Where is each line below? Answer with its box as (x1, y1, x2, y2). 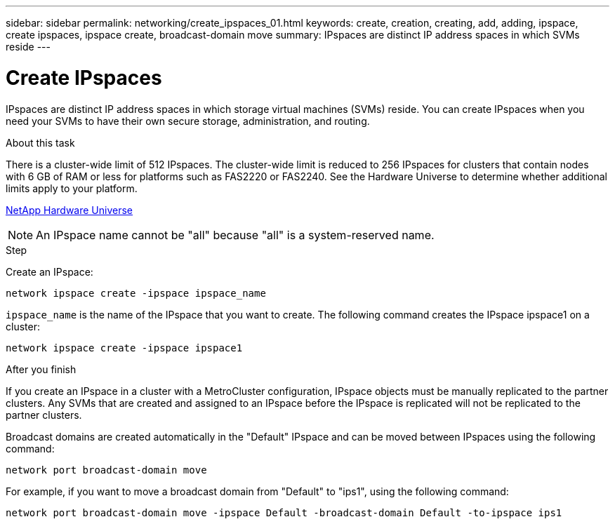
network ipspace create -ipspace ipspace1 (6, 342, 243, 354)
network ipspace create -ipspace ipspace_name (6, 287, 266, 299)
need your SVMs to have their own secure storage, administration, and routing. (6, 114, 370, 127)
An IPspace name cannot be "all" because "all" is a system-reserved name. (36, 227, 435, 242)
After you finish (6, 363, 77, 375)
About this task (6, 136, 75, 149)
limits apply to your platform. (6, 182, 138, 194)
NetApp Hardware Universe (6, 203, 133, 216)
